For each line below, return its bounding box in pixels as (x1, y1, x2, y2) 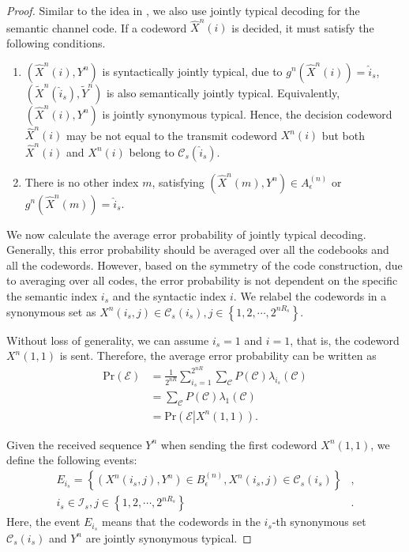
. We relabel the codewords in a (233, 287, 387, 304)
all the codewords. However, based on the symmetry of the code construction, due (6, 256, 403, 273)
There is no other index (24, 173, 139, 190)
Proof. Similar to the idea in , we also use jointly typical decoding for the (6, 2, 360, 18)
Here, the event (6, 513, 81, 530)
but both (321, 127, 365, 143)
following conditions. (6, 34, 106, 51)
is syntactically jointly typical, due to (102, 62, 283, 79)
